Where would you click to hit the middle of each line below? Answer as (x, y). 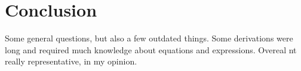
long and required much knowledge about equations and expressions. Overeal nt (151, 49)
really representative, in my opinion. (71, 61)
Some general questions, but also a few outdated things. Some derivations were (149, 38)
